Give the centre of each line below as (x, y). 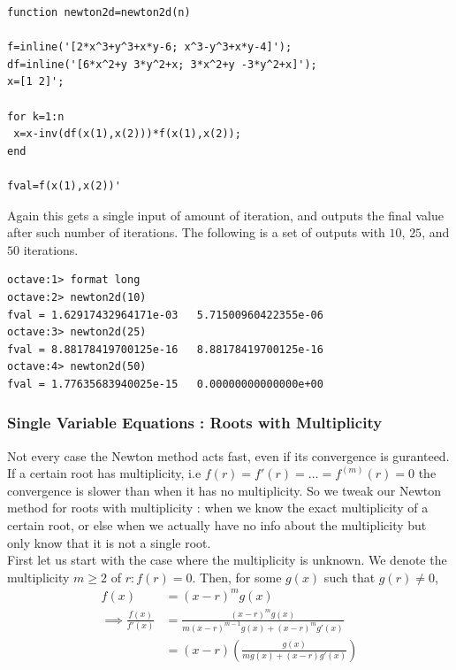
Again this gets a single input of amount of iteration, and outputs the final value (225, 215)
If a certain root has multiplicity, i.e (104, 473)
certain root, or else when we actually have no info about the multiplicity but (217, 525)
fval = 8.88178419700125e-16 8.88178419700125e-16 (165, 349)
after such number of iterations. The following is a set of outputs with (196, 232)
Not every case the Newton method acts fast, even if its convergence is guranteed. (228, 455)
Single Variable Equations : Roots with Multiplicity (195, 423)
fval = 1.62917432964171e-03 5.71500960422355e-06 (165, 315)
